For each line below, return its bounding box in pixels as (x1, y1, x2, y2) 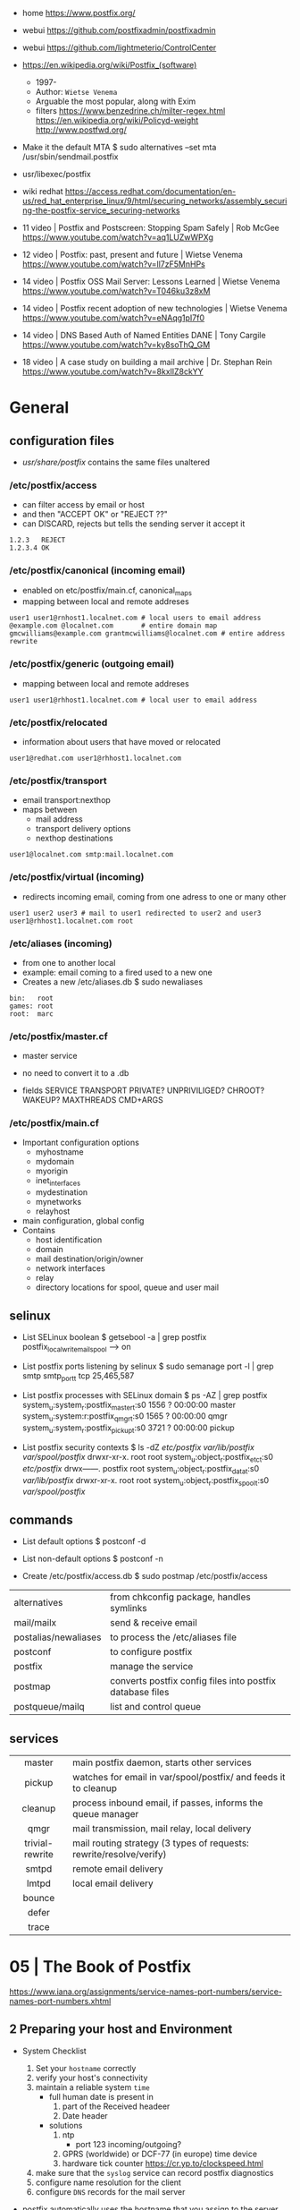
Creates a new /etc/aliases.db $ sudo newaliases (21, 976, 204, 987)
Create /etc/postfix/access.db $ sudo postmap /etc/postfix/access (21, 1571, 268, 1582)
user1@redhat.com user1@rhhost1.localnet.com (9, 754, 181, 763)
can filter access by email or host (21, 499, 146, 510)
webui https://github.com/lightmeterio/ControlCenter (21, 42, 217, 53)
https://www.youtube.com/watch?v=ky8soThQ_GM (21, 339, 211, 350)
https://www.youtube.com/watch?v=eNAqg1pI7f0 (21, 312, 205, 323)
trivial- (23, 1837, 54, 1849)
